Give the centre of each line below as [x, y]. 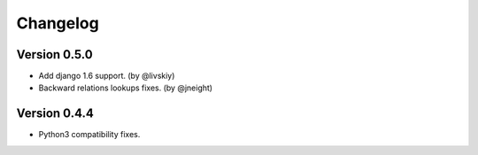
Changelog [58, 23]
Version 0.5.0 [54, 54]
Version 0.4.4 [55, 114]
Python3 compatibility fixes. [89, 135]
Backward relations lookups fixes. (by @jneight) [125, 88]
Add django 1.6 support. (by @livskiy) [107, 76]
